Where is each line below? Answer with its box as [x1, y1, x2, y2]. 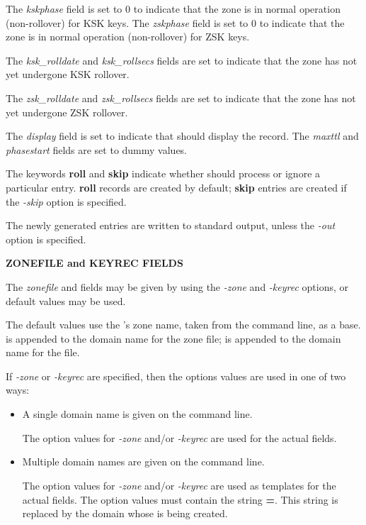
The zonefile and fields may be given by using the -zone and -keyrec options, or [6, 279, 349, 294]
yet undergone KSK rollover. [6, 67, 130, 82]
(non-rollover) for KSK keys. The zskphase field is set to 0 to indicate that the [6, 15, 345, 30]
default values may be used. [6, 293, 126, 308]
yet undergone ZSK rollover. [6, 104, 128, 119]
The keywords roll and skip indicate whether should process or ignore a [6, 166, 321, 181]
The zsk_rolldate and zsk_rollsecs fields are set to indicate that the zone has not [6, 90, 356, 105]
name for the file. [6, 345, 80, 360]
